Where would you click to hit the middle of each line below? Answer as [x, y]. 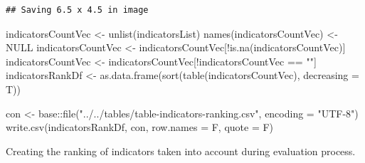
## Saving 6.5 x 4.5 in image [77, 10]
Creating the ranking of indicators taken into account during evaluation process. [181, 151]
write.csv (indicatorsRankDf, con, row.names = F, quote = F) [140, 127]
